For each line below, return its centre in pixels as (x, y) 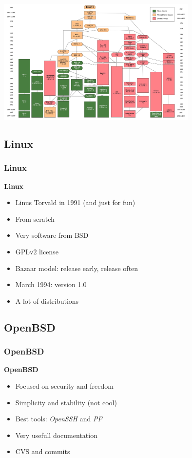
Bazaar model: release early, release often (77, 268)
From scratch (35, 219)
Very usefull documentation (56, 435)
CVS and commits (43, 451)
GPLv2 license (37, 252)
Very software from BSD (52, 235)
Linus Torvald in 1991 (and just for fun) (75, 202)
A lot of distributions (47, 301)
